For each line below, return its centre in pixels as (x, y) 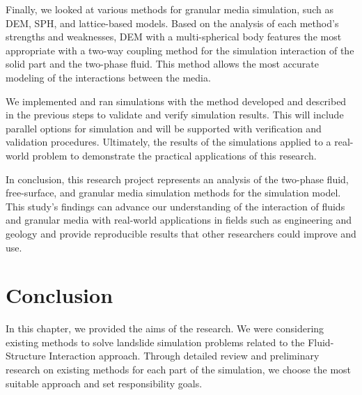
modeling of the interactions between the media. (108, 77)
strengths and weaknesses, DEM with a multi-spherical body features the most (174, 37)
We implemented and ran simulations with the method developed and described (176, 101)
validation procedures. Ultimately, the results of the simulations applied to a (168, 142)
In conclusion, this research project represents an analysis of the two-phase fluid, (177, 179)
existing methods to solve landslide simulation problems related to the (155, 342)
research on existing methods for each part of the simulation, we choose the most (179, 369)
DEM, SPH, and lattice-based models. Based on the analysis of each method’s (172, 23)
